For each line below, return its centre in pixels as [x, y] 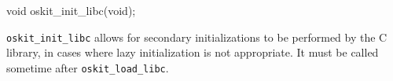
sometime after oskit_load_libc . [88, 67]
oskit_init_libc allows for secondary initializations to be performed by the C [197, 37]
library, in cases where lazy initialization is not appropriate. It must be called [193, 52]
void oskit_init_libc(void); [71, 10]
